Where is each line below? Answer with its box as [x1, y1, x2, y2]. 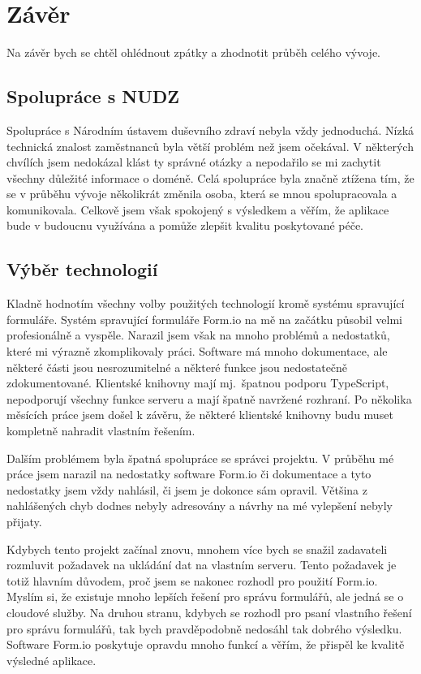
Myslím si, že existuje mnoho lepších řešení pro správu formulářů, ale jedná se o [6, 588, 404, 605]
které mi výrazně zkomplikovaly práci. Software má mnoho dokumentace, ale [6, 343, 388, 360]
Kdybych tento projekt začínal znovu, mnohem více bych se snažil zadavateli [6, 540, 388, 557]
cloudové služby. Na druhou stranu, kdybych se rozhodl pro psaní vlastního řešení [6, 603, 412, 620]
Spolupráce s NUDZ [6, 84, 180, 109]
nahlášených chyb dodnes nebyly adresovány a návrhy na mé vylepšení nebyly [6, 497, 393, 514]
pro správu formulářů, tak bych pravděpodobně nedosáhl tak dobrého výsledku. [6, 620, 402, 637]
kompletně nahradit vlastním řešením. [6, 422, 195, 439]
